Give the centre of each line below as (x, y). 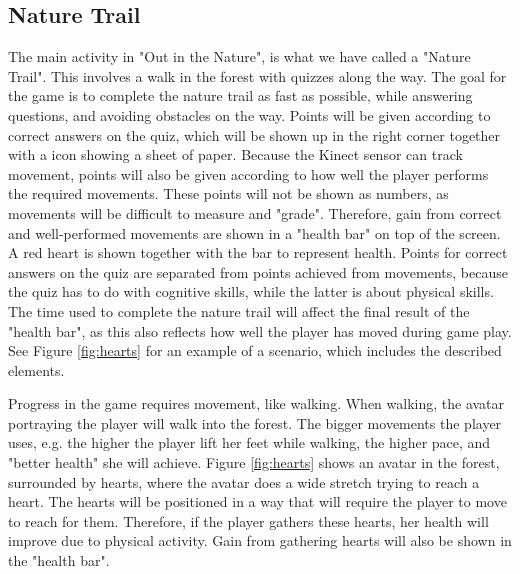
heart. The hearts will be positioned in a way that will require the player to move (257, 501)
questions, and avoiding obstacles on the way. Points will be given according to (249, 114)
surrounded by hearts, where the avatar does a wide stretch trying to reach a (244, 481)
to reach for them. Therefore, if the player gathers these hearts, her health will (248, 520)
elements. (36, 369)
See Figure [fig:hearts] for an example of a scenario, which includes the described (255, 350)
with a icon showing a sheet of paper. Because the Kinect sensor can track (235, 154)
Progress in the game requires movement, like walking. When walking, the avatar (256, 403)
